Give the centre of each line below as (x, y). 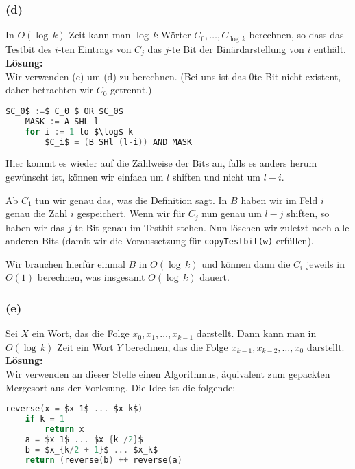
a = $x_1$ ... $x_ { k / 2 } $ (84, 439)
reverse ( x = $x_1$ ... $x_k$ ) (74, 409)
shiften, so (308, 213)
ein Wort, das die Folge (81, 333)
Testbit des (29, 48)
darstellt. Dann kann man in (256, 333)
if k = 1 (45, 419)
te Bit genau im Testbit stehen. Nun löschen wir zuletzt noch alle (212, 227)
